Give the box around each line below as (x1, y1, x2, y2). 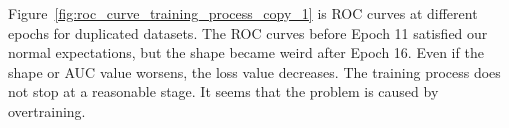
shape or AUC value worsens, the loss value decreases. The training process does (8, 61, 501, 82)
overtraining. (8, 100, 86, 121)
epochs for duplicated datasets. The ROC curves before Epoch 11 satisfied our (8, 22, 488, 43)
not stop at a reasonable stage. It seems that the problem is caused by (8, 81, 439, 102)
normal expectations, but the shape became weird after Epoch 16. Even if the (8, 42, 484, 63)
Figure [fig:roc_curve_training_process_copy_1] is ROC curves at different (8, 3, 478, 23)
